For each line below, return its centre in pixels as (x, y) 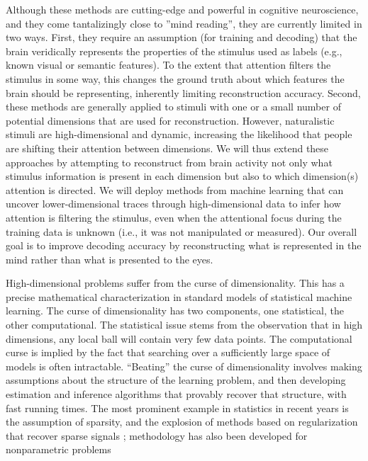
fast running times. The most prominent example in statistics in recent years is (177, 408)
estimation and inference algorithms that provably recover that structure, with (176, 394)
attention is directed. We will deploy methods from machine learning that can (175, 189)
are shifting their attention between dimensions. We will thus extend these (167, 148)
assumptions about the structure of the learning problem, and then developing (176, 380)
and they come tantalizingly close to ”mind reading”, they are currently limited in (184, 23)
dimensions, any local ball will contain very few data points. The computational (179, 338)
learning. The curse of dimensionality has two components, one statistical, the (175, 311)
